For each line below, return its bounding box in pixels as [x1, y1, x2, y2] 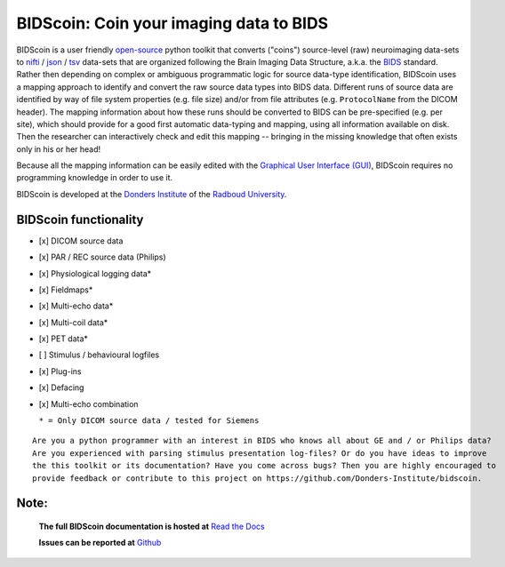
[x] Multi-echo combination [38, 398, 139, 409]
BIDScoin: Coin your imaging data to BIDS [16, 13, 329, 33]
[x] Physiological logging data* [38, 268, 152, 279]
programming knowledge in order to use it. [16, 172, 173, 183]
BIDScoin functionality [16, 212, 144, 227]
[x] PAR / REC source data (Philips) [38, 252, 166, 262]
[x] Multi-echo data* [38, 300, 114, 311]
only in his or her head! [16, 143, 101, 155]
